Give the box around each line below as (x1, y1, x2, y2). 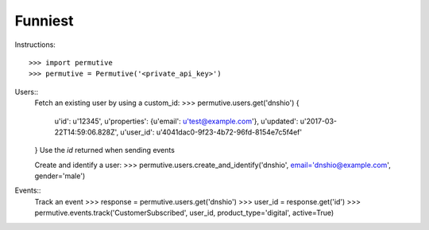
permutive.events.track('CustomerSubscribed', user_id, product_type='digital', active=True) (34, 208, 334, 218)
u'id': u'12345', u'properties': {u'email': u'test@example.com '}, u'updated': (54, 116, 299, 126)
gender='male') (34, 171, 86, 181)
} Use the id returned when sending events (34, 146, 175, 155)
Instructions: (14, 40, 56, 49)
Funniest (14, 12, 74, 29)
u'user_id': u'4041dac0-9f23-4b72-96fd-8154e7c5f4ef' (120, 127, 302, 137)
